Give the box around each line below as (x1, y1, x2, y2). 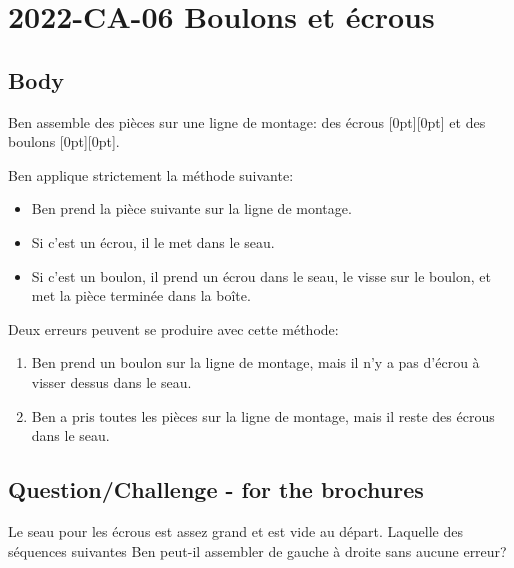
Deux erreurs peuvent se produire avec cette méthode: (8, 318, 339, 339)
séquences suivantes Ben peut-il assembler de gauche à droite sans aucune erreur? (8, 540, 507, 561)
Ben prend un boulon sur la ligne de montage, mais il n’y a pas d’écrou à (31, 352, 480, 373)
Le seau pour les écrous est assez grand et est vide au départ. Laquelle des (8, 520, 463, 541)
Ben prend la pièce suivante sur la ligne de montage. (31, 198, 352, 219)
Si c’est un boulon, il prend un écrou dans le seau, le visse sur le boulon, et (31, 265, 491, 286)
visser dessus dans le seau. (31, 371, 192, 392)
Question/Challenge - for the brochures (8, 474, 424, 505)
